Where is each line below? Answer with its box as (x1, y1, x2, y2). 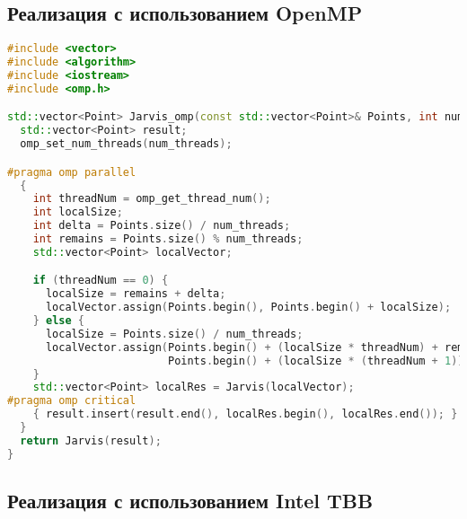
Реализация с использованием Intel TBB (7, 487, 374, 515)
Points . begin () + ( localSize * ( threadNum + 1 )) (167, 354, 464, 367)
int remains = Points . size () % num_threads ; (32, 233, 304, 246)
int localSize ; (32, 206, 123, 219)
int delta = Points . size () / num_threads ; (32, 219, 291, 233)
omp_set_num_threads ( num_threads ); (20, 137, 233, 151)
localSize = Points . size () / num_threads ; (45, 327, 304, 340)
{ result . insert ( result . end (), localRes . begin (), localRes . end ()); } (32, 408, 458, 421)
